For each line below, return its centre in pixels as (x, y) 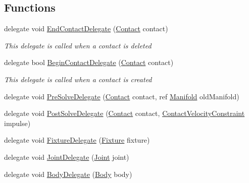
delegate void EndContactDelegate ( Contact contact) (86, 28)
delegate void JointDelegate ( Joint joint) (67, 157)
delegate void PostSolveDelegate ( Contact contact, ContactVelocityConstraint (124, 113)
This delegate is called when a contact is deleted (78, 45)
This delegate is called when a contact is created (78, 79)
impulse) (17, 123)
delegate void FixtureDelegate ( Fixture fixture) (77, 140)
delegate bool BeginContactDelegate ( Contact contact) (89, 62)
